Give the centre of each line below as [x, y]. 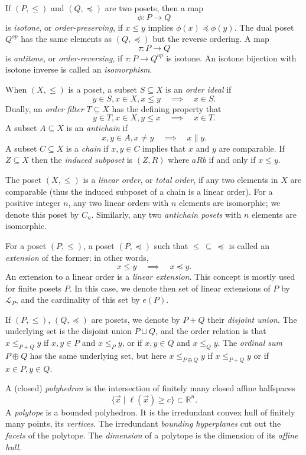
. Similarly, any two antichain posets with [166, 214]
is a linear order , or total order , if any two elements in [180, 179]
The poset [24, 179]
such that [171, 245]
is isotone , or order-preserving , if [64, 27]
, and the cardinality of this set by [78, 299]
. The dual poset [264, 27]
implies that [164, 148]
